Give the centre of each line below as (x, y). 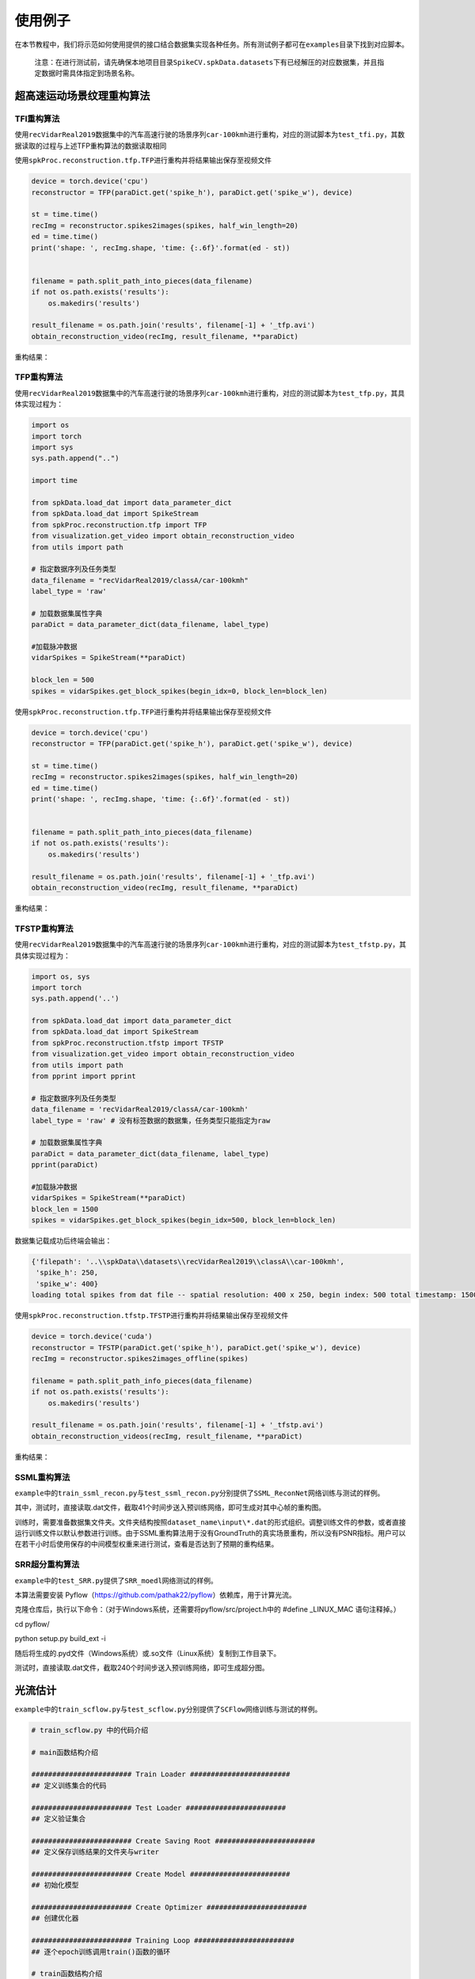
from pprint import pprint (84, 1076)
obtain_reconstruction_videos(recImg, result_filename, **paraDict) (167, 1436)
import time (55, 481)
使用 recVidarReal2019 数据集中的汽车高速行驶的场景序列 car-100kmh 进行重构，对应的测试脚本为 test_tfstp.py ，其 (211, 944)
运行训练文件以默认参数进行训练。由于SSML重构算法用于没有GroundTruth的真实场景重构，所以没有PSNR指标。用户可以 (210, 1533)
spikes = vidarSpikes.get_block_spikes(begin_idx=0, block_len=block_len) (180, 691)
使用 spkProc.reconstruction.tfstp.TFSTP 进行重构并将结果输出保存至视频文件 (152, 1316)
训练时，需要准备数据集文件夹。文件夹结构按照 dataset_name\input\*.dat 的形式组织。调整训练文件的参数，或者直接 (211, 1522)
